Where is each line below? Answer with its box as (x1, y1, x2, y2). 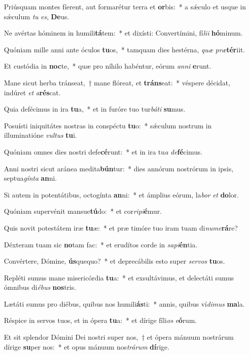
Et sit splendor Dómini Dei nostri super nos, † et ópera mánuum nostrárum (4, 332, 234, 342)
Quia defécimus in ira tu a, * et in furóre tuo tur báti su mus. (4, 104, 185, 114)
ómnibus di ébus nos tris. (4, 282, 76, 292)
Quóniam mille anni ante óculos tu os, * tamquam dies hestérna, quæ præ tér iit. (4, 44, 245, 54)
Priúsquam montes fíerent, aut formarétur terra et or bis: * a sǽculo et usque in (4, 1, 246, 11)
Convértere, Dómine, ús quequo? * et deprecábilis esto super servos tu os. (4, 256, 225, 266)
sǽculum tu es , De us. (4, 11, 70, 21)
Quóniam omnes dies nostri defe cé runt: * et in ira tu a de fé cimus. (4, 146, 203, 157)
